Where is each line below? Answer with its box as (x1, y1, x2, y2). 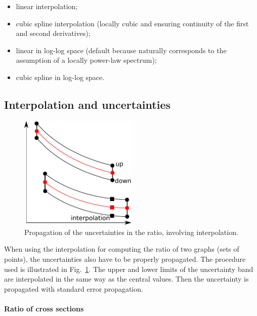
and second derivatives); (16, 28, 91, 38)
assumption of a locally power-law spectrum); (16, 55, 157, 65)
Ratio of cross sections (4, 303, 84, 313)
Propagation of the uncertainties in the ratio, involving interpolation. (24, 226, 238, 237)
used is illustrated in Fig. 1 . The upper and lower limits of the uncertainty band (4, 263, 253, 274)
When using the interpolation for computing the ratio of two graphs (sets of (4, 244, 239, 254)
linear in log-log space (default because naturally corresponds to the (16, 45, 227, 55)
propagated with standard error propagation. (4, 283, 143, 294)
